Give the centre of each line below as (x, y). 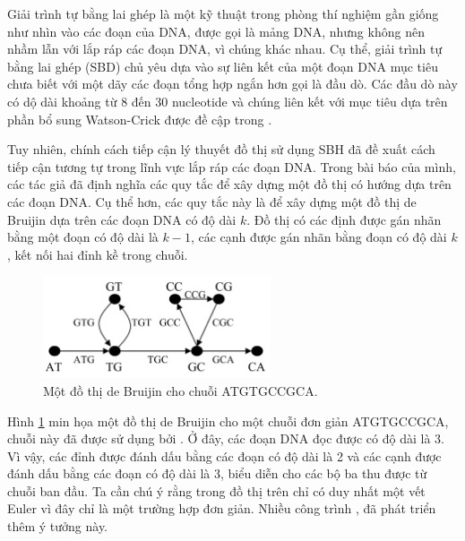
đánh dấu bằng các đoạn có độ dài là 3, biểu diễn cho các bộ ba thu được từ (217, 473)
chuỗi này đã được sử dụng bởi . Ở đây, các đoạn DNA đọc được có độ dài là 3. (226, 438)
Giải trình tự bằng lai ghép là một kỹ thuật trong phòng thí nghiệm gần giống (223, 13)
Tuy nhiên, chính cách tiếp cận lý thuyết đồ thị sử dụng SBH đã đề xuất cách (221, 149)
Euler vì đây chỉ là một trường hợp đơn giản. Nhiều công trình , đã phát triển (222, 508)
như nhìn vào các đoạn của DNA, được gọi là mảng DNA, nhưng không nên (216, 31)
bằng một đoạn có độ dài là (83, 237)
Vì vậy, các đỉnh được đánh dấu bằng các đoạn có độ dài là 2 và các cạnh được (224, 455)
